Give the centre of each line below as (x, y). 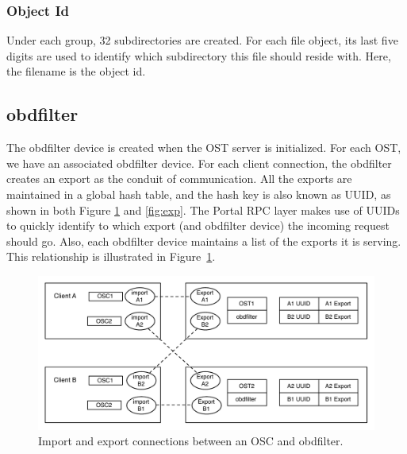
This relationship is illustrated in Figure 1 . (111, 256)
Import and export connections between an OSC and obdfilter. (191, 441)
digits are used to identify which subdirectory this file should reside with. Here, (199, 55)
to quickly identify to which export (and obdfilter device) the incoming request (198, 225)
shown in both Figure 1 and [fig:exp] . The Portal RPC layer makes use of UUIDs (203, 210)
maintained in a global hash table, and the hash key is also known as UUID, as (199, 194)
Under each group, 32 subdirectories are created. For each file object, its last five (202, 40)
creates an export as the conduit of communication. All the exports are (179, 178)
